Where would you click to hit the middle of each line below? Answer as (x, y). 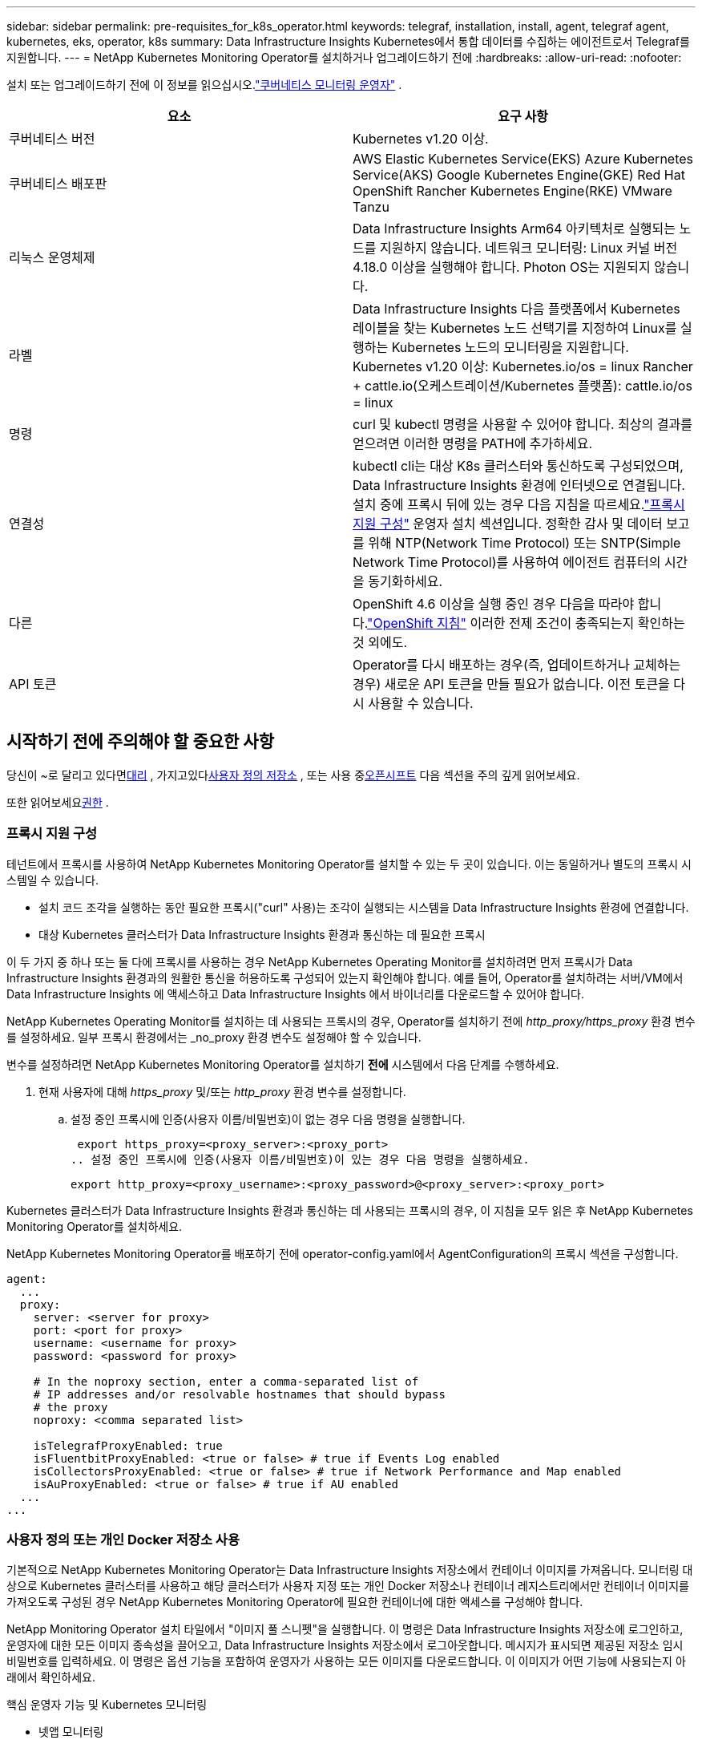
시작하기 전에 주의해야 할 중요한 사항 (140, 742)
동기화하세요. (405, 581)
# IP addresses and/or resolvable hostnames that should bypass (239, 1394)
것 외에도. (380, 642)
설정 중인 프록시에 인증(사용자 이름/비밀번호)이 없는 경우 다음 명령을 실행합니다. (268, 1119)
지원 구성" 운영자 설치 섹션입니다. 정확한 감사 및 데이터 (508, 524)
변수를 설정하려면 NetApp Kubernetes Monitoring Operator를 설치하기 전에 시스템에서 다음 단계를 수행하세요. (283, 1064)
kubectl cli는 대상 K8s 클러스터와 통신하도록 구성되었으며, (518, 466)
